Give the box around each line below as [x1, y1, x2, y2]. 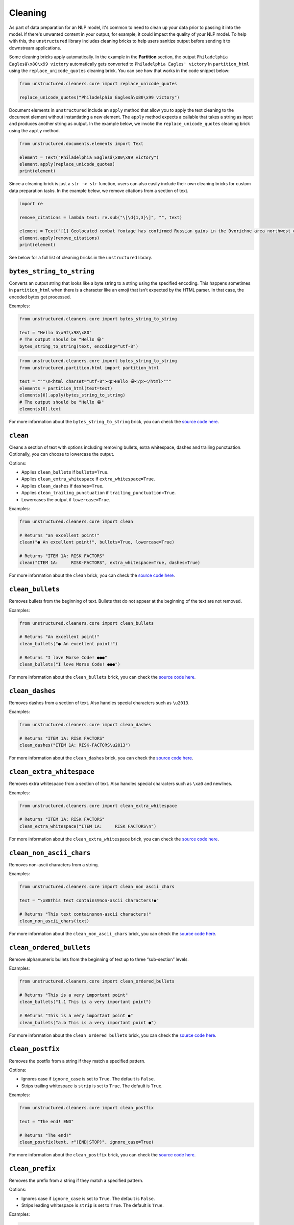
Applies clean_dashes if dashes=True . [21, 483, 104, 489]
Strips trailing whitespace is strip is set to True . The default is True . [21, 1083, 163, 1089]
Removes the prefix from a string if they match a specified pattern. [9, 1177, 144, 1183]
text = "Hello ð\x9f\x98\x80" [19, 330, 92, 335]
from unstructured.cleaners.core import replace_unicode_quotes [19, 81, 177, 86]
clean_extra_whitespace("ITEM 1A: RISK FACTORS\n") [19, 823, 157, 829]
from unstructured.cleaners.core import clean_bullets [19, 620, 154, 626]
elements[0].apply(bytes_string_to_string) [19, 392, 126, 398]
